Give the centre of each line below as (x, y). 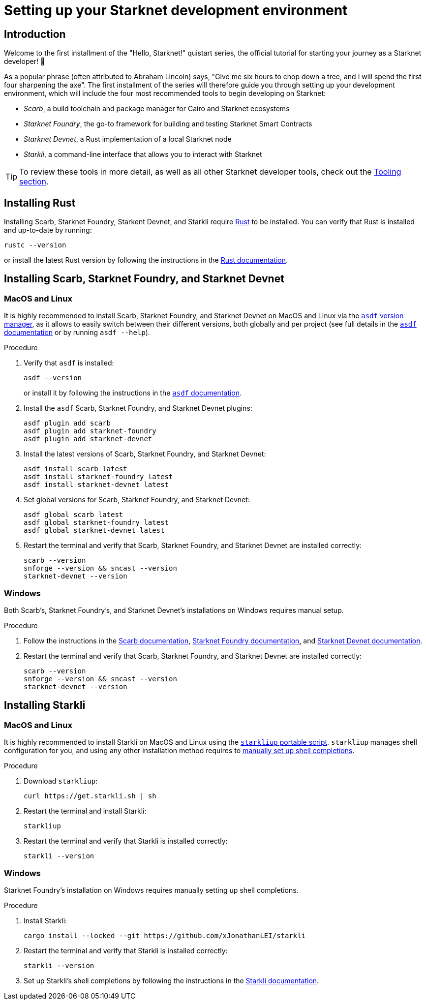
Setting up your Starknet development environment (176, 10)
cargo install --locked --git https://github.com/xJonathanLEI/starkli (165, 935)
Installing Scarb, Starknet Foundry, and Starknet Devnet (144, 279)
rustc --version (35, 245)
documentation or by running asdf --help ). (77, 333)
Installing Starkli (45, 705)
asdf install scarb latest (76, 469)
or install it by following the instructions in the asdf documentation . (133, 393)
